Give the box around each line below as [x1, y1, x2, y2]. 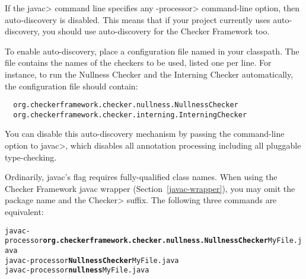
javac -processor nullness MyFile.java [5, 266, 149, 275]
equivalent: [5, 206, 44, 218]
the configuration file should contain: [5, 79, 138, 92]
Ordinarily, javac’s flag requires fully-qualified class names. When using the [5, 171, 278, 183]
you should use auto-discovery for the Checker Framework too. [42, 25, 270, 37]
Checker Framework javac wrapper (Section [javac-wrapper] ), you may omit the [5, 182, 295, 194]
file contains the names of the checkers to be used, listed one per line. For [5, 56, 272, 69]
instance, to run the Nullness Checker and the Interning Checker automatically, [5, 68, 294, 80]
